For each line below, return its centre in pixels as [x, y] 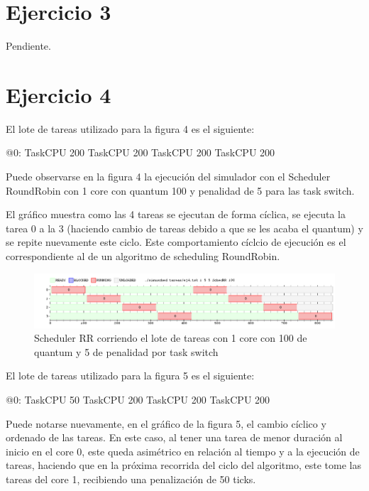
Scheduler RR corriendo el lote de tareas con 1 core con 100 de [171, 338]
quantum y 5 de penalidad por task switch [126, 351]
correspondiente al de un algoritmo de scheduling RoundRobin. [143, 256]
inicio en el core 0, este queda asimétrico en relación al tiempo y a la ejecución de [183, 451]
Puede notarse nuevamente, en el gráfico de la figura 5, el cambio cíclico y [166, 423]
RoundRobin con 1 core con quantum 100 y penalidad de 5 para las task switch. [180, 190]
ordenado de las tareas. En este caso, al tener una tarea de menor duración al [174, 437]
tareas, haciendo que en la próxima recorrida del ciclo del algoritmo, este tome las [183, 465]
